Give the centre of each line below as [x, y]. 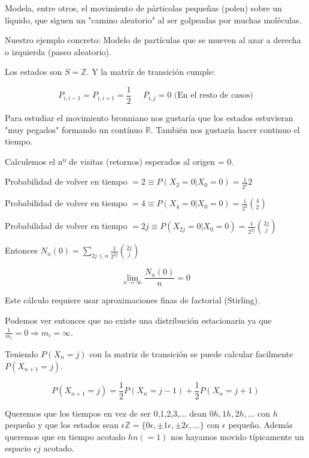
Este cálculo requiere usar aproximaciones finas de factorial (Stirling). [133, 300]
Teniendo [22, 354]
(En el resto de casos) [213, 96]
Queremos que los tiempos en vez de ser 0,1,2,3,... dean [106, 413]
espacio [18, 448]
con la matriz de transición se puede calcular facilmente [191, 354]
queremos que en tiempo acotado [65, 436]
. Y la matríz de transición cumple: [151, 72]
